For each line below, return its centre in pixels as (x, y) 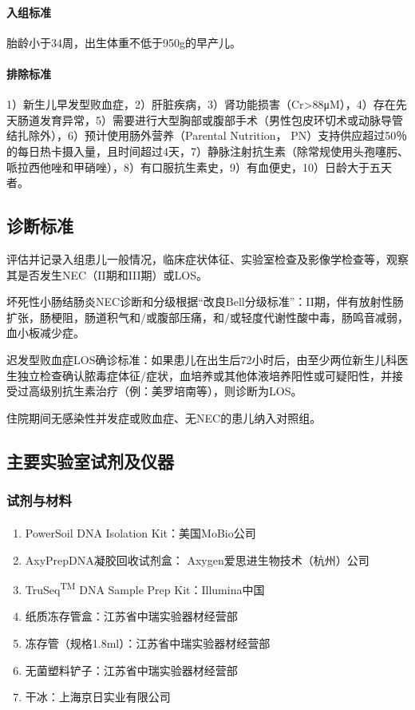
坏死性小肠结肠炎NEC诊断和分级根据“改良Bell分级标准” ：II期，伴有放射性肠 (205, 301)
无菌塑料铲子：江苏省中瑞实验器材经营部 (131, 670)
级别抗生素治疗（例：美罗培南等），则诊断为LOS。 (171, 391)
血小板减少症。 (45, 333)
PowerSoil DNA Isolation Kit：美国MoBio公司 (140, 532)
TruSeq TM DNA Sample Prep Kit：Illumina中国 (145, 588)
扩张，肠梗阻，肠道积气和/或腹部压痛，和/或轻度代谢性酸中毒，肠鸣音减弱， (207, 317)
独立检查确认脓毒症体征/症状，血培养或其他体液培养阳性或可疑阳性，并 (204, 375)
